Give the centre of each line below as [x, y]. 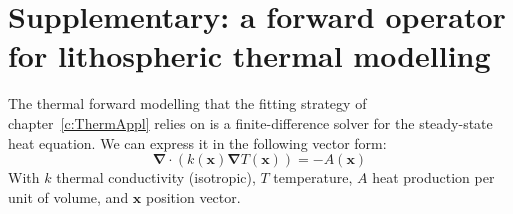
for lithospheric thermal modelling [249, 55]
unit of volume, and [68, 196]
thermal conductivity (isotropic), [156, 177]
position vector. [193, 196]
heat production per [433, 177]
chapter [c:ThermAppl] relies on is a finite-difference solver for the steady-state [250, 122]
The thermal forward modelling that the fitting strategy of [187, 103]
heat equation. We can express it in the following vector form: [197, 142]
